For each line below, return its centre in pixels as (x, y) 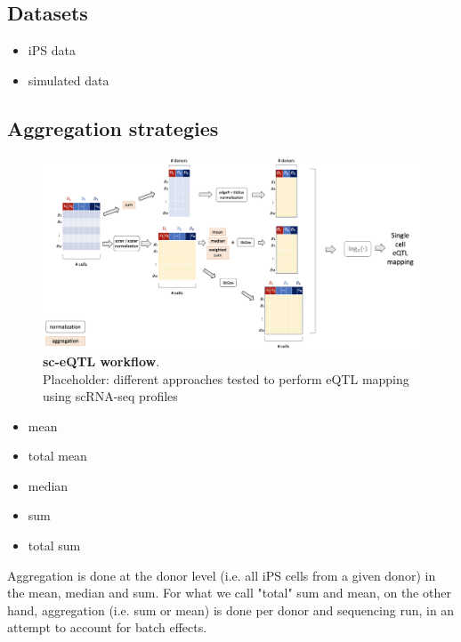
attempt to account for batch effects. (107, 627)
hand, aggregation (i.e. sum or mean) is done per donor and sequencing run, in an (231, 610)
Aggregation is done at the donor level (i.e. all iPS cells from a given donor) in (222, 575)
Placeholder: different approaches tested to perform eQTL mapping (226, 378)
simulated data (69, 80)
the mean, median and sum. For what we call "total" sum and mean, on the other (229, 593)
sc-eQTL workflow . (101, 361)
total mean (57, 456)
